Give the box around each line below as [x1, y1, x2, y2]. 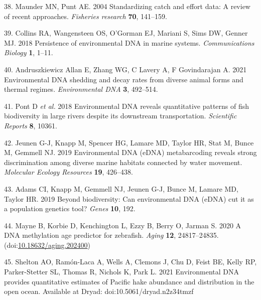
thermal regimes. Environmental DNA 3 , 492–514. [4, 84, 158, 94]
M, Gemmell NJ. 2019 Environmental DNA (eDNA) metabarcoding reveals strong [4, 147, 257, 158]
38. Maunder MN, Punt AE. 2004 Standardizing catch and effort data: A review [4, 1, 250, 11]
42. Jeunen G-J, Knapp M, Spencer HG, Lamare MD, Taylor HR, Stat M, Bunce [4, 137, 254, 147]
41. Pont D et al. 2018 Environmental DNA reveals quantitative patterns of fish [4, 100, 249, 111]
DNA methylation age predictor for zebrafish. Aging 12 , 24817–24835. [4, 230, 219, 240]
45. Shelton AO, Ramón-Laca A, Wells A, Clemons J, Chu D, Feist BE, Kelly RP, [4, 256, 257, 267]
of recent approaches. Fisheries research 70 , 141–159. [4, 11, 167, 21]
